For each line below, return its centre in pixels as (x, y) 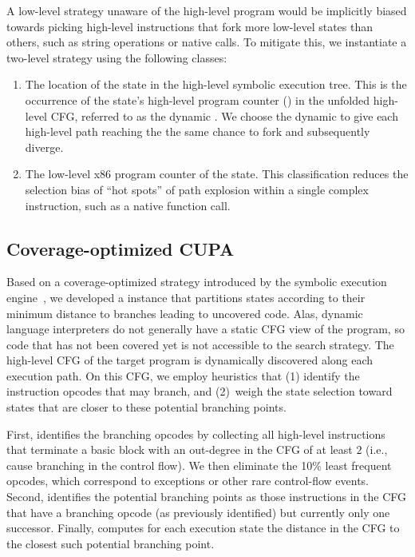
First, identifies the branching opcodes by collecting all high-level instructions (196, 434)
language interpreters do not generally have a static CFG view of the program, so (206, 329)
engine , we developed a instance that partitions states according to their (186, 297)
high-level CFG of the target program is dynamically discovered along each (190, 360)
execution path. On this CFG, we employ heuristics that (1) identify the (183, 375)
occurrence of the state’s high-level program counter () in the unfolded (198, 99)
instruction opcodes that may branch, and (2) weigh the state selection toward (200, 391)
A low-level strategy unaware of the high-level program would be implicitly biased (207, 10)
